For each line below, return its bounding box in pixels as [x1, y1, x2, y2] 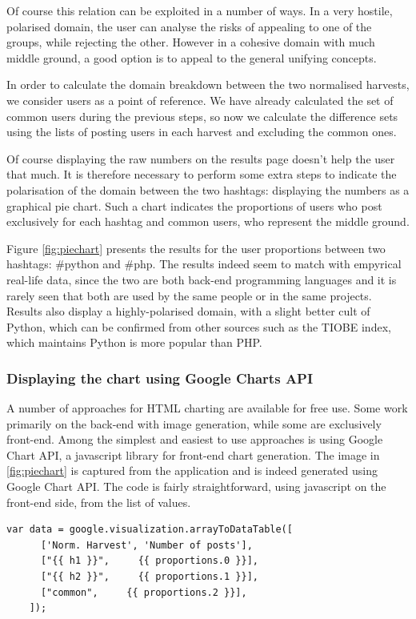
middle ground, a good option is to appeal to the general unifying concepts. [6, 49, 377, 66]
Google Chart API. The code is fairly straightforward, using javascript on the [6, 478, 386, 495]
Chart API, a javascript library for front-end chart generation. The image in [6, 446, 380, 463]
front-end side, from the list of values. [6, 493, 191, 510]
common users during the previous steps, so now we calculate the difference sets [6, 107, 398, 124]
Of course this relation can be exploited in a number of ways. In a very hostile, [6, 2, 393, 18]
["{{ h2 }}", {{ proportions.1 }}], [40, 571, 258, 583]
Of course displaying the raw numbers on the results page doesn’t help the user [6, 150, 395, 167]
